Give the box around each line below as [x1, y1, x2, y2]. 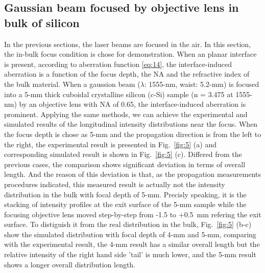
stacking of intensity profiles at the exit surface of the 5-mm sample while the [4, 199, 247, 210]
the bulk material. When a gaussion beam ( [4, 78, 140, 89]
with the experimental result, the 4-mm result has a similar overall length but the [4, 239, 260, 249]
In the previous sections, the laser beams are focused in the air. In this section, [4, 38, 251, 49]
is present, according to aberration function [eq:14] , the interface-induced [4, 58, 232, 69]
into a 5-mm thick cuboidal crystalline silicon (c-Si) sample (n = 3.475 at [4, 88, 233, 99]
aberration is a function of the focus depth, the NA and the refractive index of [4, 69, 250, 79]
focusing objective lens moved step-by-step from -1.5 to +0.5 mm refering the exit [4, 209, 261, 219]
